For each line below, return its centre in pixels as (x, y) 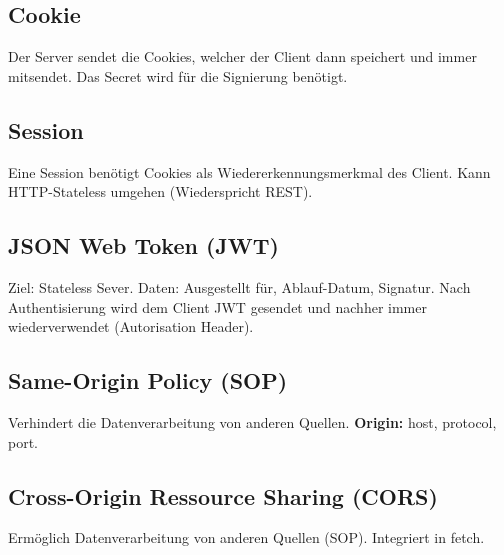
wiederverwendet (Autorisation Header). (131, 326)
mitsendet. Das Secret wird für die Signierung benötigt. (178, 75)
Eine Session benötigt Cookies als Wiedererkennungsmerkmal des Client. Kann (249, 171)
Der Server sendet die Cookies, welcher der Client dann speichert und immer (242, 56)
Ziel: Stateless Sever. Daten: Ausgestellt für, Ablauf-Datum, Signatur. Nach (239, 286)
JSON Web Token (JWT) (143, 245)
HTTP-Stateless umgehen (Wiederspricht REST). (160, 191)
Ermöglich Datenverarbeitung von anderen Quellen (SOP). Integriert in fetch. (246, 537)
